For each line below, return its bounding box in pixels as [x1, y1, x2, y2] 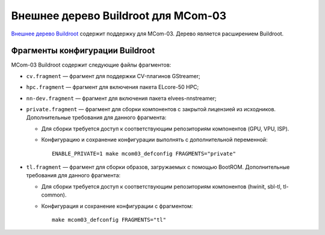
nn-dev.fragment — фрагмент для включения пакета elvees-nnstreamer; [26, 94, 217, 102]
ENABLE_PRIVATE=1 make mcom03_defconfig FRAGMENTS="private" [52, 150, 236, 157]
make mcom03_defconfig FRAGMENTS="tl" [52, 216, 167, 223]
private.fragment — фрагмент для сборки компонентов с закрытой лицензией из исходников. [26, 106, 276, 113]
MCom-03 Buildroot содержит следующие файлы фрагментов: [11, 61, 172, 69]
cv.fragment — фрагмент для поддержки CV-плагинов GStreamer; [26, 72, 201, 79]
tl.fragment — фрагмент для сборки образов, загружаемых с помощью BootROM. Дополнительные [26, 163, 290, 171]
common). [41, 191, 67, 198]
